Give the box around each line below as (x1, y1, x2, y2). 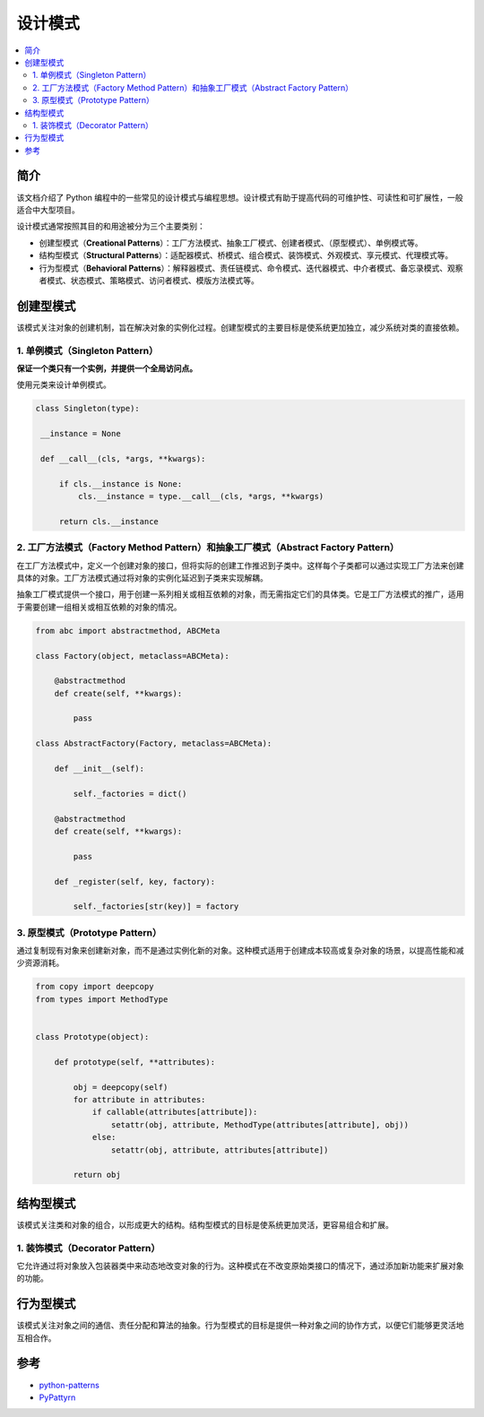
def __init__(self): (54, 764, 145, 774)
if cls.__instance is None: (58, 479, 183, 488)
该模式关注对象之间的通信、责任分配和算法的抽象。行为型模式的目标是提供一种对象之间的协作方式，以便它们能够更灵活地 (16, 1320, 464, 1331)
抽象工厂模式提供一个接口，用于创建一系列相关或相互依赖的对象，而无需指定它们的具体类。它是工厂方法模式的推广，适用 (16, 589, 464, 600)
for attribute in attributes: (73, 1094, 206, 1104)
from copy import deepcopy (35, 981, 154, 992)
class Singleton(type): (35, 403, 141, 414)
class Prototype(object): (35, 1032, 150, 1042)
